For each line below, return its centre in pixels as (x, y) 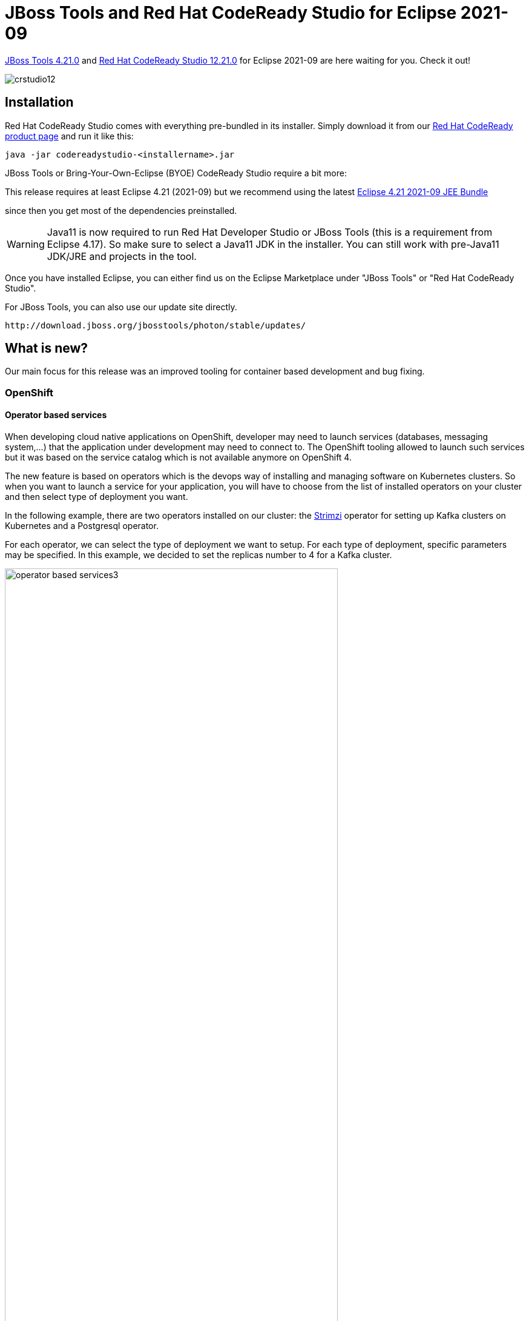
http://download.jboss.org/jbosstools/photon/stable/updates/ (156, 325)
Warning (26, 244)
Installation (39, 102)
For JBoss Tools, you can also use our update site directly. (121, 307)
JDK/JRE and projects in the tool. (122, 256)
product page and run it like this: (69, 136)
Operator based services (56, 415)
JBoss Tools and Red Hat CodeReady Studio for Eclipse (231, 13)
